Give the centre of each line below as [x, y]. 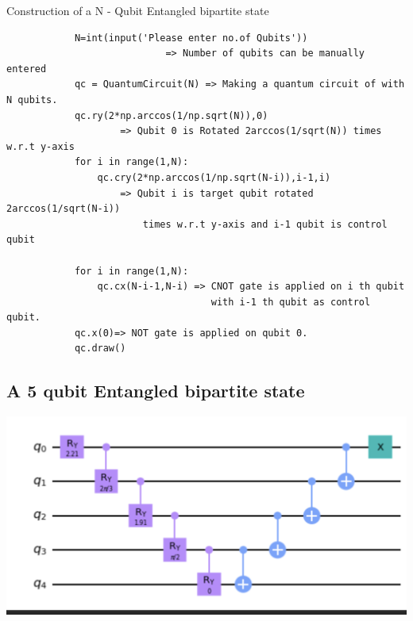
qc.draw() [100, 349]
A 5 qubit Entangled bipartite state [156, 391]
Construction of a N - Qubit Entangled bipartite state [138, 10]
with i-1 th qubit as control [291, 302]
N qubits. [32, 100]
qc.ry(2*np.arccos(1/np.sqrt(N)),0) [171, 115]
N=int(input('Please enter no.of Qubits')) [191, 38]
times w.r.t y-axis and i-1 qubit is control [265, 224]
